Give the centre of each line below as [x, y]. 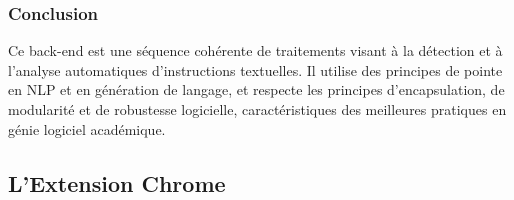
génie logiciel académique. [87, 128]
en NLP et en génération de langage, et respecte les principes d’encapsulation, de [256, 89]
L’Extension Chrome [117, 182]
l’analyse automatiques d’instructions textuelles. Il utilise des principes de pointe [255, 69]
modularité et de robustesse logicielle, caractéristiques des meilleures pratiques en [257, 109]
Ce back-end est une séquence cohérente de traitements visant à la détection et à [255, 50]
